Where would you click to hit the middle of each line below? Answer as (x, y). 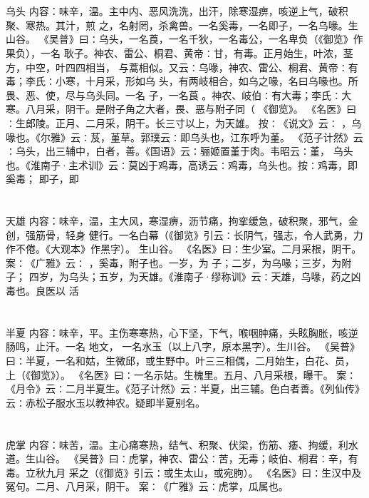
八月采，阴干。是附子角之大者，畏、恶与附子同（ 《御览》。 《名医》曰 (191, 109)
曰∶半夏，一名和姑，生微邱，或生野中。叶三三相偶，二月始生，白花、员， (180, 361)
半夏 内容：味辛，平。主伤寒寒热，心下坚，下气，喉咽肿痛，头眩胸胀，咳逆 (182, 332)
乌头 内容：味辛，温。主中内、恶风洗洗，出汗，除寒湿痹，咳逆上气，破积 (177, 11)
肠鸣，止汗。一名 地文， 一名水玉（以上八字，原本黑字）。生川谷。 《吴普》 (183, 346)
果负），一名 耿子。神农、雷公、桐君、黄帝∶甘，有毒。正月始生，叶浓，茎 (180, 52)
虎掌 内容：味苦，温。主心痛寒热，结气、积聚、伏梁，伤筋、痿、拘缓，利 (177, 444)
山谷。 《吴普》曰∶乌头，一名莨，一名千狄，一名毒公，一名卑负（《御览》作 (184, 39)
